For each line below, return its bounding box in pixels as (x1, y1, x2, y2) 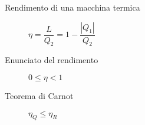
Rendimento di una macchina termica (5, 1, 140, 13)
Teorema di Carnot (5, 90, 74, 102)
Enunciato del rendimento (5, 54, 98, 66)
